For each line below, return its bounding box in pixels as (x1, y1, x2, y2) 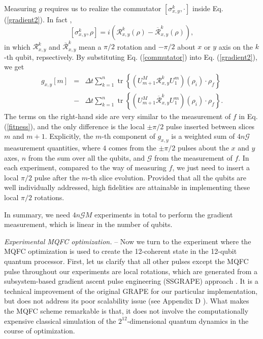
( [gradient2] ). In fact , (4, 14, 72, 24)
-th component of (102, 131, 155, 141)
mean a (79, 41, 102, 52)
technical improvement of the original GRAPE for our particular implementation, (4, 285, 258, 296)
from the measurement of (154, 152, 233, 163)
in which (4, 41, 30, 52)
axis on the (218, 41, 253, 52)
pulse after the (34, 172, 80, 182)
